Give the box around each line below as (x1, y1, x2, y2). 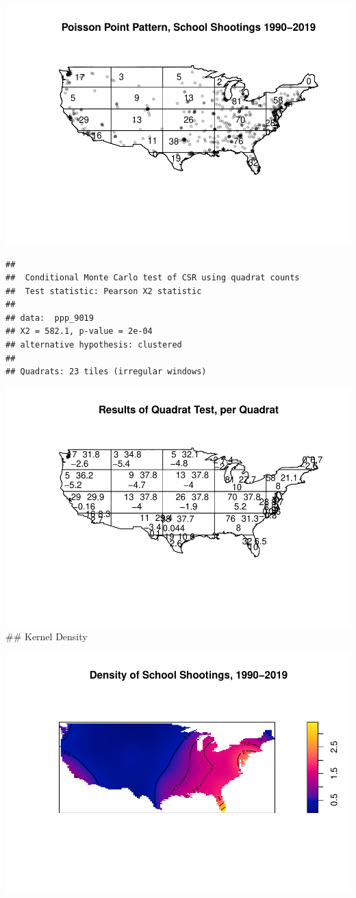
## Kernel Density (5, 629, 88, 644)
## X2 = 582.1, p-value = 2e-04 (5, 326, 153, 337)
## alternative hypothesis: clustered (5, 340, 182, 350)
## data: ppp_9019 (5, 313, 94, 323)
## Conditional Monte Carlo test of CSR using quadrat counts (5, 273, 300, 283)
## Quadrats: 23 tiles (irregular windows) (5, 367, 207, 377)
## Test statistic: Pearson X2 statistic (5, 286, 202, 296)
